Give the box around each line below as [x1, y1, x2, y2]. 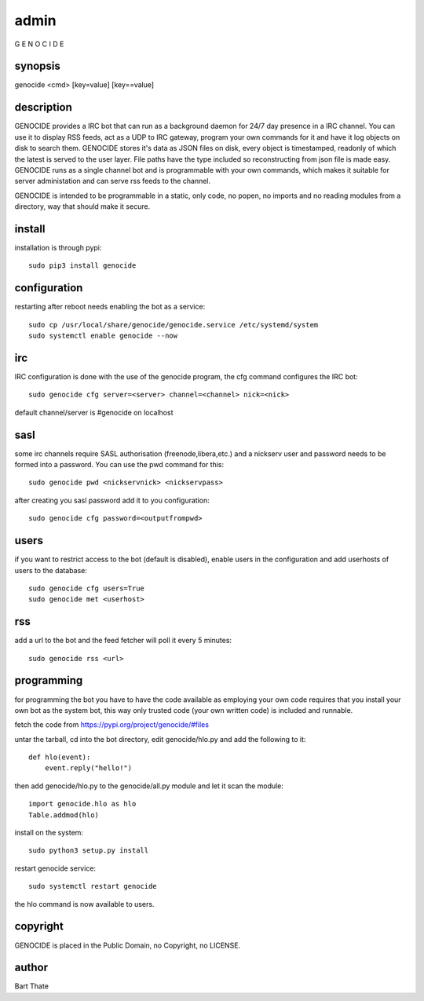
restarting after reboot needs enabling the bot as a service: [14, 302, 206, 312]
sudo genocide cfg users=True [28, 583, 145, 593]
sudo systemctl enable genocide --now [28, 331, 178, 341]
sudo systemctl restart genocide [28, 882, 157, 891]
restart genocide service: [14, 864, 97, 873]
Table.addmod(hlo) [28, 810, 100, 820]
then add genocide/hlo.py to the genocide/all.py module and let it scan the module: [14, 781, 284, 791]
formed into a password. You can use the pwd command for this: [14, 460, 224, 469]
